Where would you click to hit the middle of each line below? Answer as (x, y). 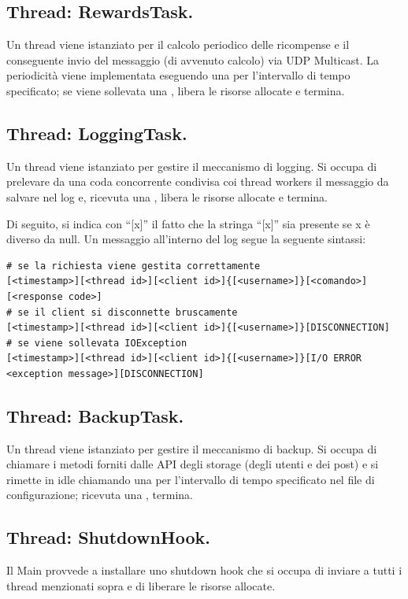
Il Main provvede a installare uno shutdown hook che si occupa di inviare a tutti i (204, 570)
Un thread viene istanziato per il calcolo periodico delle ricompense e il (178, 44)
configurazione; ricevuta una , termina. (100, 495)
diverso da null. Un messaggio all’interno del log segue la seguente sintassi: (186, 239)
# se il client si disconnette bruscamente (122, 312)
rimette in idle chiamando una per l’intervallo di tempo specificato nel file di (191, 479)
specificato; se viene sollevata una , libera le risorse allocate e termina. (176, 90)
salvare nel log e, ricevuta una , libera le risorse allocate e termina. (167, 196)
